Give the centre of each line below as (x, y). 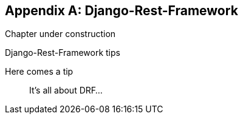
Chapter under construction (60, 34)
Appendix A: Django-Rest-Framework (122, 11)
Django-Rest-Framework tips (63, 53)
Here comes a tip (39, 72)
